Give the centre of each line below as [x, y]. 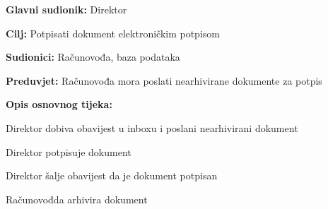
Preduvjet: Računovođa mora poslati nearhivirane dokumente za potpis [164, 80]
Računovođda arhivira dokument [77, 199]
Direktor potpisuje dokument [69, 151]
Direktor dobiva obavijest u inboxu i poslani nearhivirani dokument [152, 127]
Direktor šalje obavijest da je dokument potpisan [112, 175]
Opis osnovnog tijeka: [59, 104]
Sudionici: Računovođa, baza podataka [93, 57]
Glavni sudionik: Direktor [66, 9]
